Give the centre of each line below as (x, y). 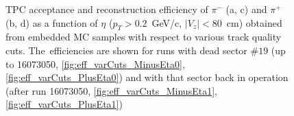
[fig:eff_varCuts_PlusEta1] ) (64, 104)
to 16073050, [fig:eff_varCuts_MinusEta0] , (95, 63)
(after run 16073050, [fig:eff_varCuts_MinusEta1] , (111, 90)
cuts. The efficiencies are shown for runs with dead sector (126, 50)
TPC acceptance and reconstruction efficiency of (107, 9)
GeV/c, (167, 22)
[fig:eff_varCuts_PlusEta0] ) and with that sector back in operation (147, 77)
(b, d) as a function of (52, 22)
